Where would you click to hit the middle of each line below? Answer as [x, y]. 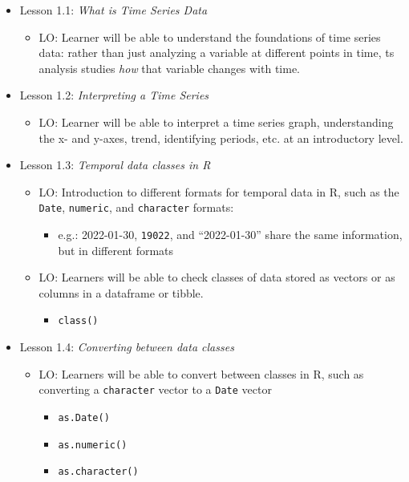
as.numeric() [93, 445]
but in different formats [116, 250]
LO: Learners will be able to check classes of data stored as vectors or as [217, 277]
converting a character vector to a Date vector [155, 389]
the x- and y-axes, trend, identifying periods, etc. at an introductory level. [221, 138]
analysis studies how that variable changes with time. [170, 68]
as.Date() [84, 417]
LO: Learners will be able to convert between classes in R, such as [201, 373]
